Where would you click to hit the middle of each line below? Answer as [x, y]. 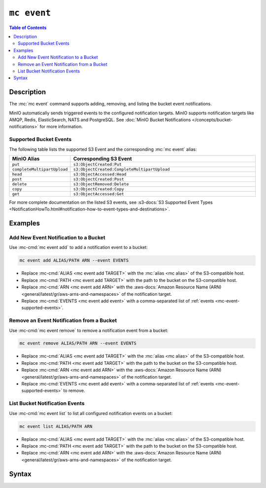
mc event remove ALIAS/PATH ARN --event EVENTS [78, 343]
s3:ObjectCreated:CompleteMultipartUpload [121, 169]
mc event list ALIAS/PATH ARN [56, 426]
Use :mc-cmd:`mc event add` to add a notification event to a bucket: [78, 247]
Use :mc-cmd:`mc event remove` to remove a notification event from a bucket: [89, 330]
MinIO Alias [26, 159]
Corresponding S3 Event [103, 159]
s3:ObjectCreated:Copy [99, 189]
